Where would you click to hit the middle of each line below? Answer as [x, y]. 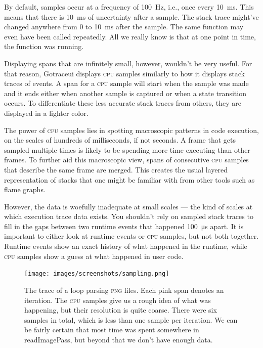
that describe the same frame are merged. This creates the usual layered [116, 169]
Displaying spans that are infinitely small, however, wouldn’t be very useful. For [128, 63]
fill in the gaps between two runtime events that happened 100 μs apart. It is [124, 226]
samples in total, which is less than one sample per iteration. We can [131, 319]
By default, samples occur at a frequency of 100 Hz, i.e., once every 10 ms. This [129, 7]
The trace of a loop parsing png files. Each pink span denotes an [124, 290]
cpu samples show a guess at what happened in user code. [94, 256]
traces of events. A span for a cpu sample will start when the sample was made [126, 83]
